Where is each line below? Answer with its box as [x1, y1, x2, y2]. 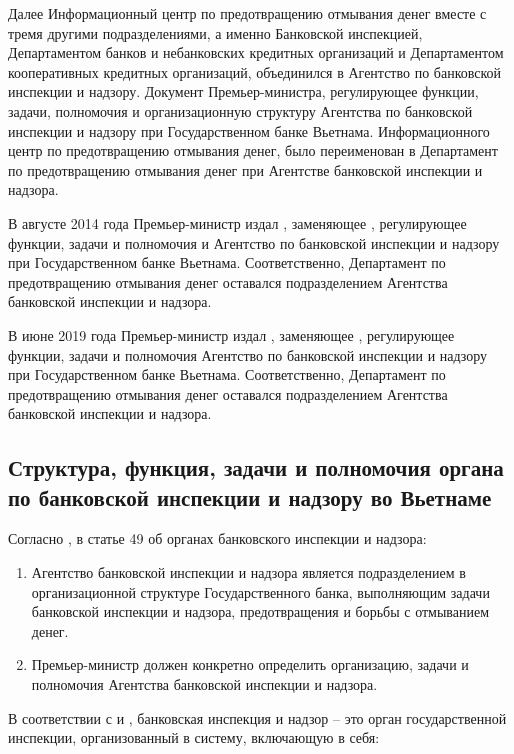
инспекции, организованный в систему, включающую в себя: [8, 727, 380, 748]
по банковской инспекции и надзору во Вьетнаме [8, 481, 492, 512]
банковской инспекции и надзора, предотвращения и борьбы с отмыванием [31, 601, 490, 622]
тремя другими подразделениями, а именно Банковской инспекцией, [8, 22, 423, 43]
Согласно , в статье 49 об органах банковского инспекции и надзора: [8, 528, 427, 549]
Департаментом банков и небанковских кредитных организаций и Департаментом [8, 42, 504, 63]
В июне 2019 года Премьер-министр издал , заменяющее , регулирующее [8, 324, 455, 345]
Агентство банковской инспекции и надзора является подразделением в [31, 562, 466, 583]
